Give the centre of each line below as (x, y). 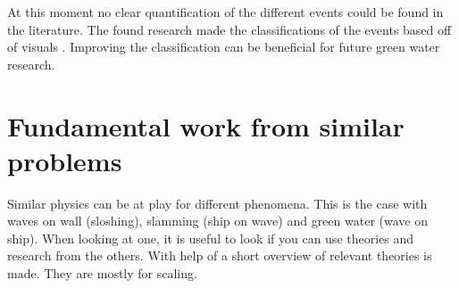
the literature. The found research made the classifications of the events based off (229, 29)
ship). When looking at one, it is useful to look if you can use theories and (211, 238)
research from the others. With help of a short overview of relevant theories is (220, 255)
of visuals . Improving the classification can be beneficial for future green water (224, 47)
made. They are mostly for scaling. (102, 273)
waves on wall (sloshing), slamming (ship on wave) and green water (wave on (217, 221)
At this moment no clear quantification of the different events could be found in (225, 12)
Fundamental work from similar (206, 125)
